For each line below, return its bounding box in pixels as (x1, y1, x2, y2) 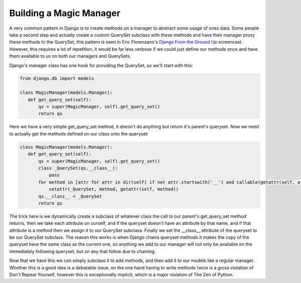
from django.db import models (20, 76, 94, 81)
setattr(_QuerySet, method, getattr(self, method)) (49, 186, 179, 192)
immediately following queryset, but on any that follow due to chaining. (9, 248, 156, 254)
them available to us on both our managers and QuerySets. (9, 53, 131, 59)
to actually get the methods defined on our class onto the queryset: (9, 130, 149, 136)
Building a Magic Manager (9, 8, 120, 19)
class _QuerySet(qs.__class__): (38, 165, 118, 171)
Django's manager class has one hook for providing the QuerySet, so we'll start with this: (9, 62, 193, 68)
